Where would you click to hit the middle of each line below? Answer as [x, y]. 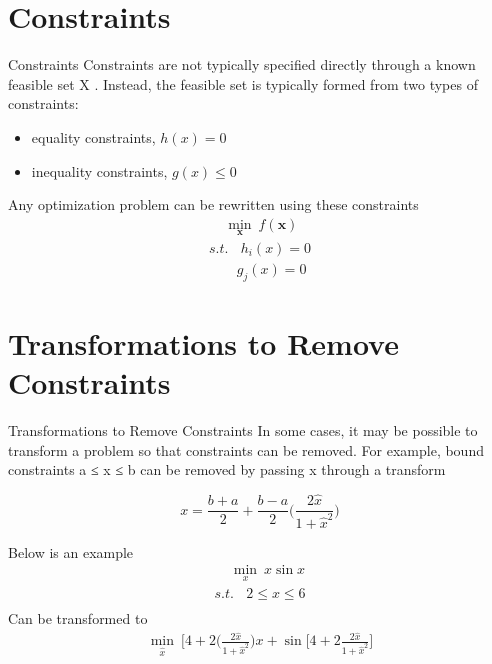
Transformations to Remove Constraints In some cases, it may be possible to [243, 430]
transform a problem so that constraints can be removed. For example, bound [246, 449]
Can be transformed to [78, 617]
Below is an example [71, 551]
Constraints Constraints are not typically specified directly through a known [242, 64]
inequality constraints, [99, 170]
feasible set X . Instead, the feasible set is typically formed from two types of [243, 83]
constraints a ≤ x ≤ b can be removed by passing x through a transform [227, 469]
